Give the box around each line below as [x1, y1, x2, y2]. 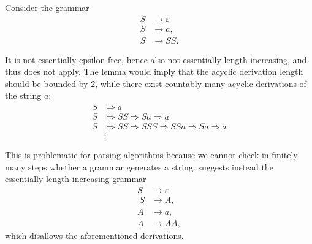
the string [5, 89, 42, 102]
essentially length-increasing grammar [5, 172, 146, 185]
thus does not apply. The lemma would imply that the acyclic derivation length [5, 65, 303, 78]
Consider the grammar [5, 1, 89, 13]
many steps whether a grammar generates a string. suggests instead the [5, 160, 273, 173]
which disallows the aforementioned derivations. [5, 229, 184, 242]
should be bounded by [5, 77, 88, 90]
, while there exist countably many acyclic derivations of [95, 77, 306, 90]
